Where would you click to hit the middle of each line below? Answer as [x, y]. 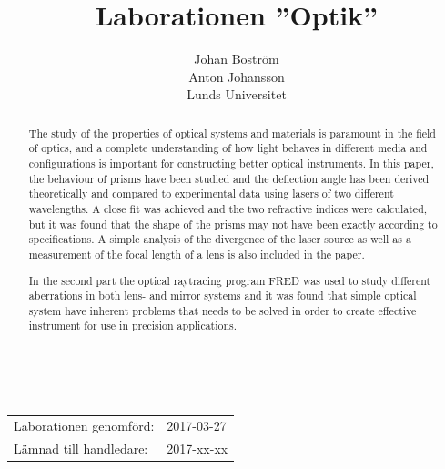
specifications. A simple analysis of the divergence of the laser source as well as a [220, 239]
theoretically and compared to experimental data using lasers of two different [211, 194]
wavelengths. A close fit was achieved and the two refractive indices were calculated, [228, 208]
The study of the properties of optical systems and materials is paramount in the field [232, 133]
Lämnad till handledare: [81, 449]
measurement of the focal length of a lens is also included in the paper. [197, 254]
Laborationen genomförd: [84, 426]
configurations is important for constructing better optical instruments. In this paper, [231, 163]
